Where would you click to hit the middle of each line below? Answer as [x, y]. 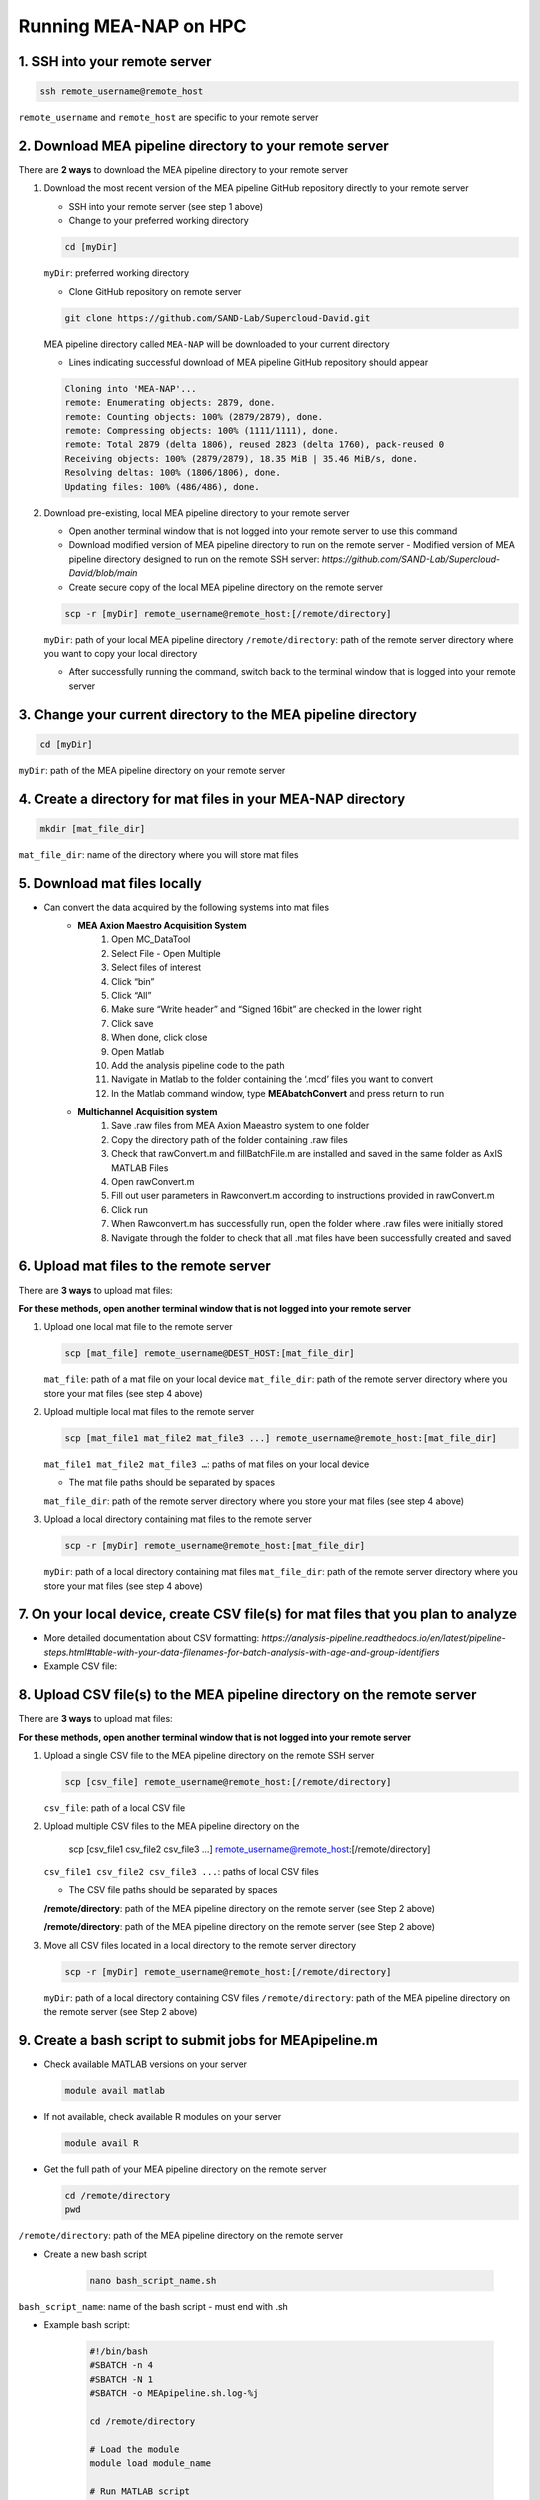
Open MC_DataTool [151, 939]
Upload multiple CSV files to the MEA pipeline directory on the [171, 1826]
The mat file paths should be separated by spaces [171, 1482]
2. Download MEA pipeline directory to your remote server [203, 145]
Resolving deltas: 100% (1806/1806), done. [173, 473]
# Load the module [134, 2449]
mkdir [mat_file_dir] [92, 828]
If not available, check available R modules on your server [162, 2116]
